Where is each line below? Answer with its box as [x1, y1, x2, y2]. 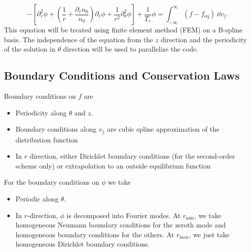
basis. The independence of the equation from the [4, 34, 153, 44]
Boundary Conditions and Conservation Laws [4, 68, 240, 83]
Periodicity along [15, 107, 67, 117]
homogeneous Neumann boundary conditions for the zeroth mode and [15, 220, 226, 230]
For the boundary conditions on [4, 177, 100, 187]
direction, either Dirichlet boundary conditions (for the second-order [29, 151, 235, 161]
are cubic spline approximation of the [107, 124, 220, 134]
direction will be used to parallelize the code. [63, 44, 198, 54]
